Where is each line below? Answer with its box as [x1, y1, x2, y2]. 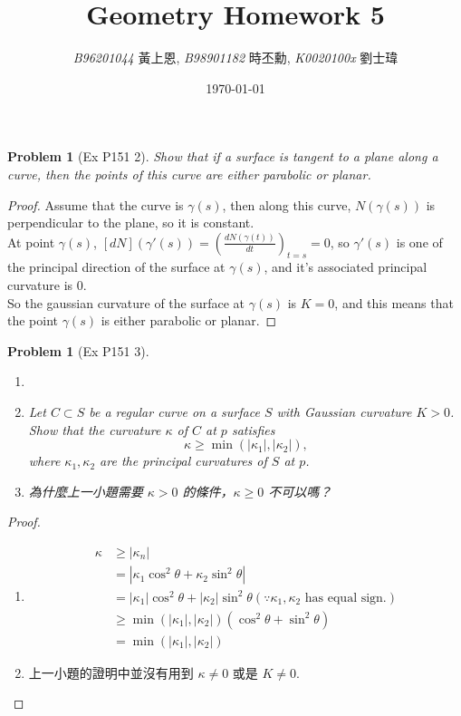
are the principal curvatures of [100, 451, 267, 470]
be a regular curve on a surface [89, 402, 260, 421]
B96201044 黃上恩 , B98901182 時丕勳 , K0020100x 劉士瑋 [72, 48, 399, 67]
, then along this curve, [222, 195, 351, 214]
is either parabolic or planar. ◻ [101, 311, 277, 330]
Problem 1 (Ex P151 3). [7, 341, 149, 360]
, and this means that [334, 293, 454, 312]
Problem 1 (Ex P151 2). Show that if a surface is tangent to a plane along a [7, 147, 438, 166]
